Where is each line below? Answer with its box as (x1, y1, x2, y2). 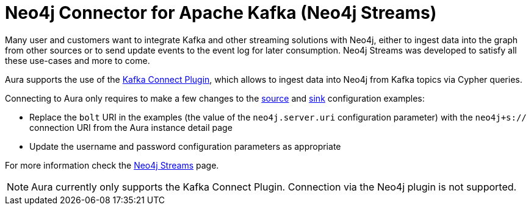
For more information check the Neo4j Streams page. (5, 159, 219, 170)
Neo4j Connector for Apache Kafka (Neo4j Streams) (5, 2, 437, 23)
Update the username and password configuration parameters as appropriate (29, 141, 341, 152)
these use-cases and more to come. (5, 55, 150, 66)
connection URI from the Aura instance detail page (29, 122, 233, 133)
